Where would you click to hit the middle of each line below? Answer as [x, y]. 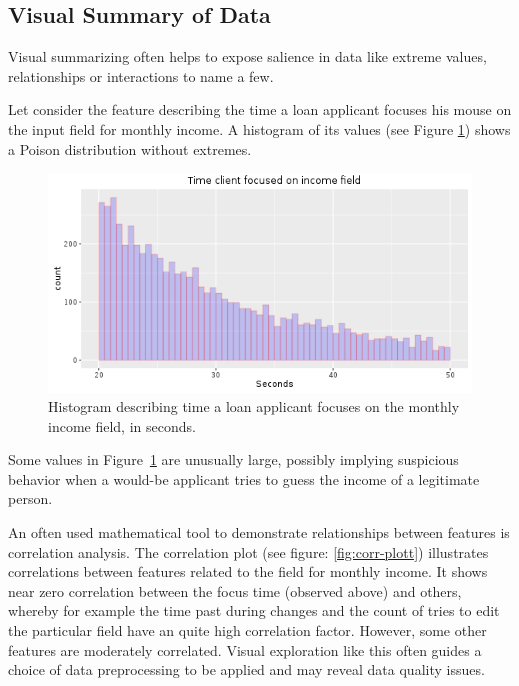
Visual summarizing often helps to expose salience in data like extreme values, [247, 56]
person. [30, 498]
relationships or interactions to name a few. [141, 75]
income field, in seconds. [122, 425]
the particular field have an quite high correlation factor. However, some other [247, 630]
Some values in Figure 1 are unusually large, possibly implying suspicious [233, 459]
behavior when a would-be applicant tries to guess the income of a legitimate [244, 478]
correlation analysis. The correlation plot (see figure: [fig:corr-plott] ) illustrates [248, 551]
